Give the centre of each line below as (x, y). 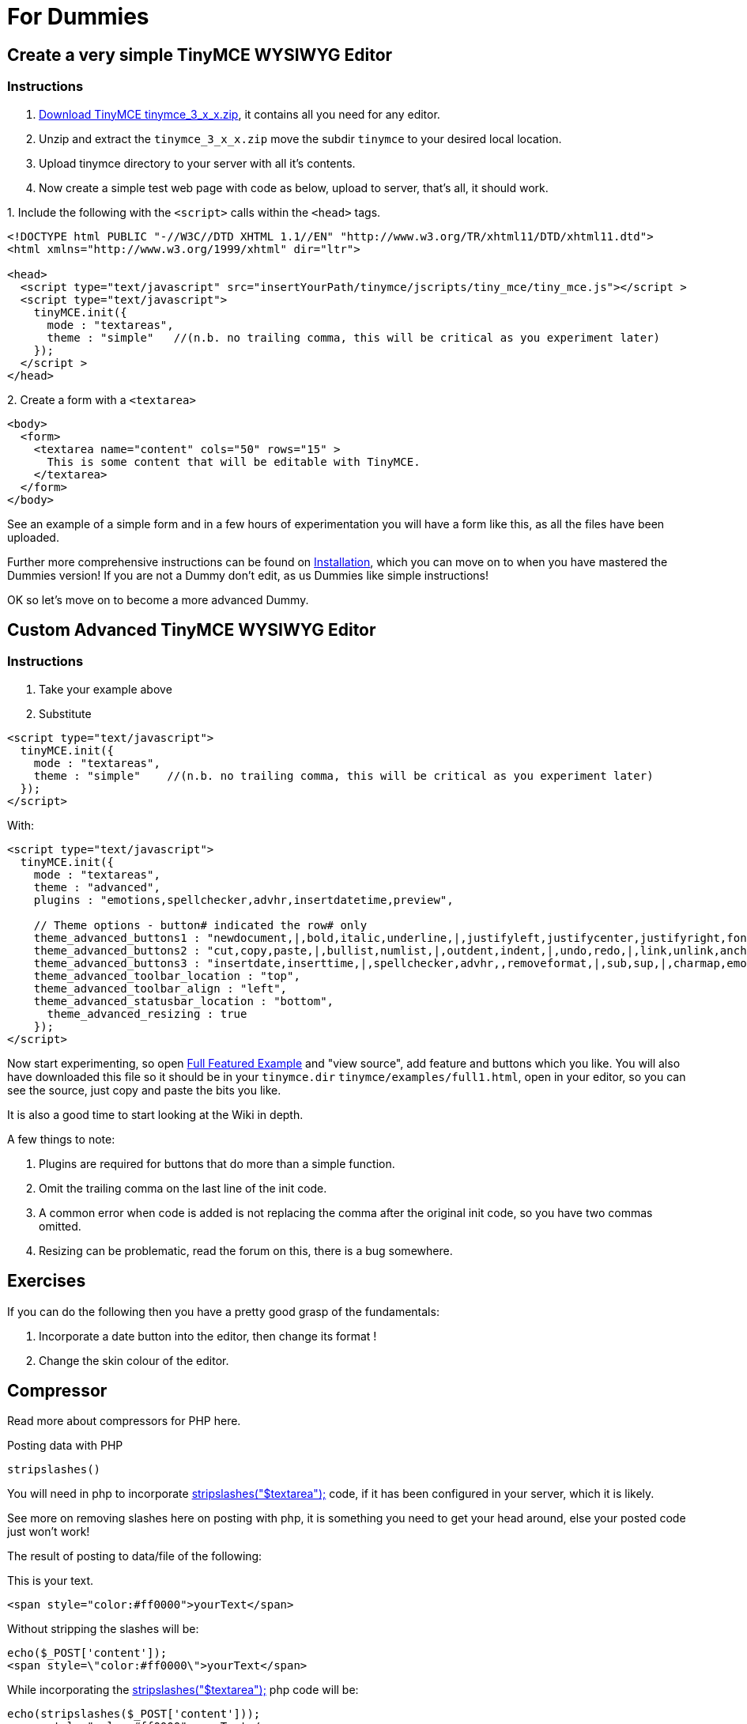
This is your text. (51, 1581)
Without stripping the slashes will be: (103, 1629)
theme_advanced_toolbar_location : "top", (167, 975)
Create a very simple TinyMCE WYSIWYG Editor (200, 55)
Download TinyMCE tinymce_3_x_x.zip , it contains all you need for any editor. (240, 114)
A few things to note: (61, 1139)
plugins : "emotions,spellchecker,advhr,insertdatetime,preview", (243, 900)
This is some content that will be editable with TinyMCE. (234, 461)
